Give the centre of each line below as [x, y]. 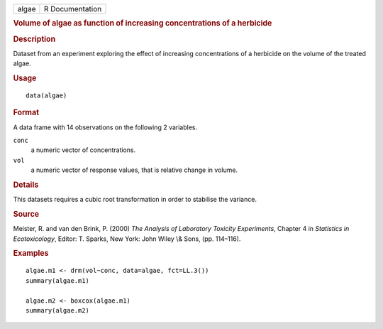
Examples [31, 254]
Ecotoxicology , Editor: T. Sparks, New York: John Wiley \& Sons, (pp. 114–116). [127, 239]
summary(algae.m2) [58, 310]
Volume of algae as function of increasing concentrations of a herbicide [143, 23]
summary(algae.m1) [58, 280]
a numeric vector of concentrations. [83, 150]
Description [34, 39]
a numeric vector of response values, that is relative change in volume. [134, 170]
